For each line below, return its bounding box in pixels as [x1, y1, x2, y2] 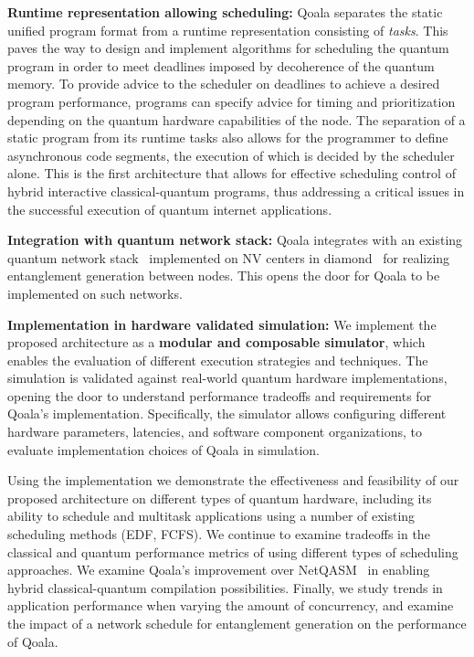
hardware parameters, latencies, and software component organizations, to [7, 422, 422, 441]
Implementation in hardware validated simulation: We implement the [7, 314, 437, 334]
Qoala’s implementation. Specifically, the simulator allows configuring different [7, 404, 447, 423]
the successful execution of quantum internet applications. [7, 199, 332, 218]
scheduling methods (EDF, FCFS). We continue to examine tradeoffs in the [7, 525, 430, 544]
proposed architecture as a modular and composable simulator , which [7, 333, 426, 352]
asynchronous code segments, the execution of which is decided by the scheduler [7, 145, 455, 164]
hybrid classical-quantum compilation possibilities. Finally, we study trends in [7, 578, 443, 597]
